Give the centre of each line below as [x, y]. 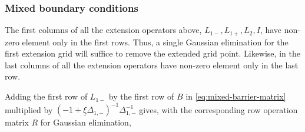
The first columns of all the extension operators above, [103, 30]
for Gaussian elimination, [86, 122]
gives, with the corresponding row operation [218, 109]
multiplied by [29, 109]
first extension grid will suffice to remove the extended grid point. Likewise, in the [152, 53]
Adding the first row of [46, 96]
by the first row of [141, 96]
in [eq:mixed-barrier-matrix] [236, 96]
